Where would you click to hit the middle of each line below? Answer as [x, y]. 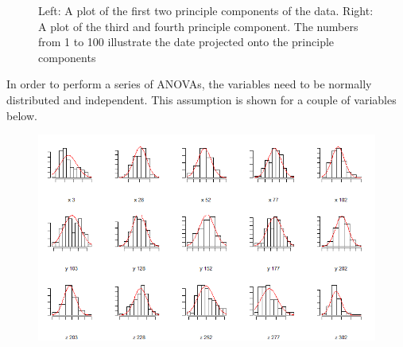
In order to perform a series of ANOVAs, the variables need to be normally [189, 84]
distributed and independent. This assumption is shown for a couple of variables [201, 99]
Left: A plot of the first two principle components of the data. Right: [206, 10]
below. [22, 115]
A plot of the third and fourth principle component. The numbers [198, 26]
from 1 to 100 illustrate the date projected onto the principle [186, 42]
